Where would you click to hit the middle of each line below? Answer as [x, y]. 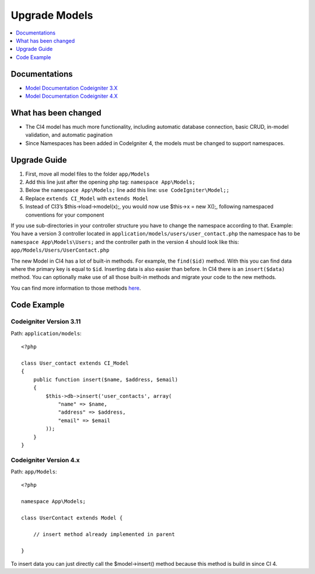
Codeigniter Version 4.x [45, 460]
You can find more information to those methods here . [76, 288]
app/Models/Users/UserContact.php [60, 250]
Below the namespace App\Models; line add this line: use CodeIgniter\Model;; [127, 190]
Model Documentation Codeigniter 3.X [71, 88]
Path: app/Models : [34, 472]
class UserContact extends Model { [72, 518]
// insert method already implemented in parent [104, 534]
